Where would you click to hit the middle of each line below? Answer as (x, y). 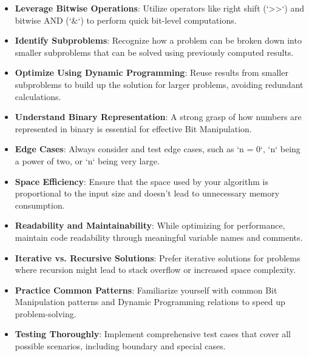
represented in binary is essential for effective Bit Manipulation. (133, 128)
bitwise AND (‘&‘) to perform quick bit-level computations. (126, 20)
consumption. (40, 205)
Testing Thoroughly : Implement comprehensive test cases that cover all (153, 334)
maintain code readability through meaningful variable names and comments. (159, 237)
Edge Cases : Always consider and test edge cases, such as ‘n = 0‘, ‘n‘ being (158, 149)
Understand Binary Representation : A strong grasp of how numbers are (158, 117)
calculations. (38, 96)
